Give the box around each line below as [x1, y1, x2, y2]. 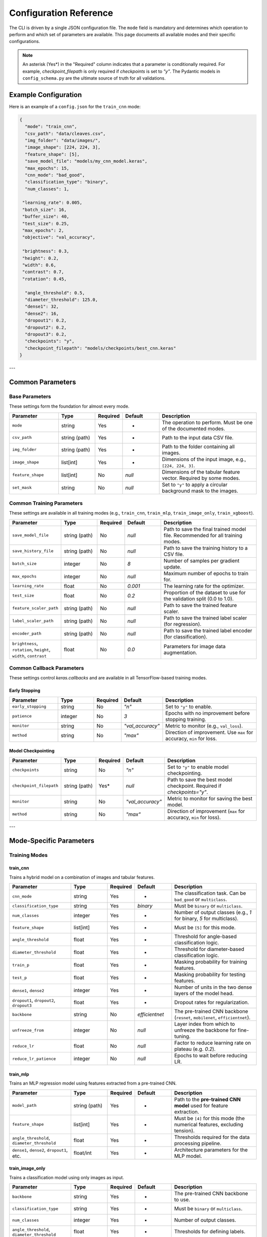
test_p [12, 975, 27, 980]
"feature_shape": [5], [25, 151, 80, 157]
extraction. [174, 1108, 200, 1115]
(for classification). [163, 633, 208, 640]
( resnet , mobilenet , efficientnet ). [174, 1014, 251, 1021]
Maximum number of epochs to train [163, 570, 249, 576]
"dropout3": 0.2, [25, 332, 67, 337]
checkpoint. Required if [167, 782, 222, 789]
